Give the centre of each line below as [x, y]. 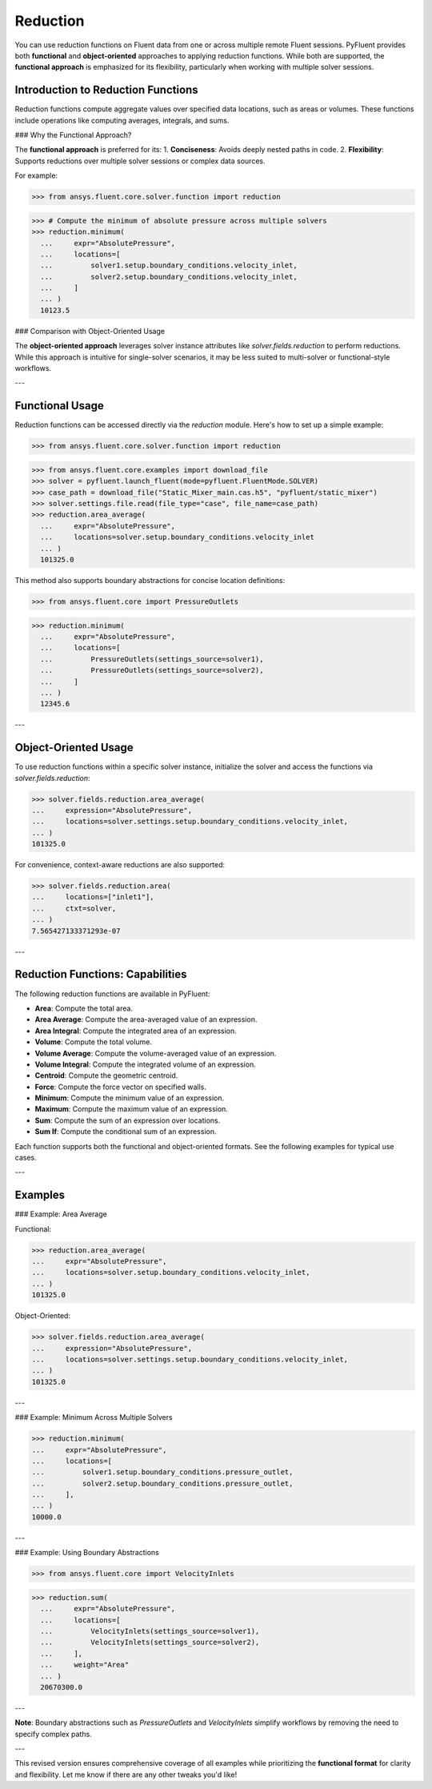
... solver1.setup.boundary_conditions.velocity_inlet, [169, 265]
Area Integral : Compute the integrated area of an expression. [136, 1031]
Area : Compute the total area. [84, 1008]
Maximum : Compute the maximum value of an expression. [131, 1109]
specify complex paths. [53, 1734]
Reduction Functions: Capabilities [101, 974]
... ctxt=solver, [74, 908]
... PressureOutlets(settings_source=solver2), [152, 670]
